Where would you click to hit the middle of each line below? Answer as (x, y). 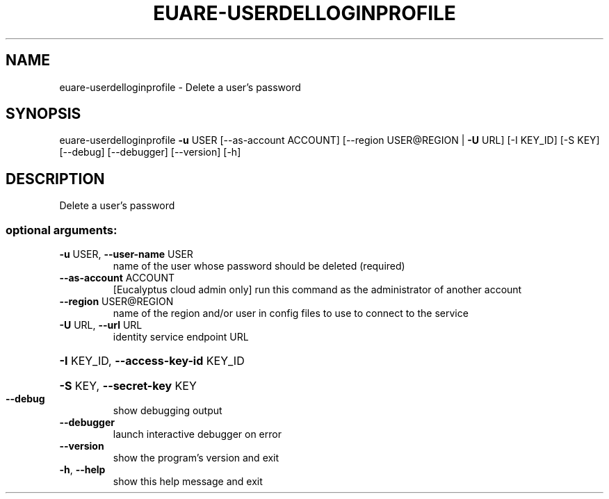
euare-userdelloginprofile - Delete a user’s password (180, 87)
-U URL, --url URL (101, 325)
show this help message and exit (188, 482)
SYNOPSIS (43, 114)
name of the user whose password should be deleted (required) (259, 266)
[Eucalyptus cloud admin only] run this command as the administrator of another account (317, 290)
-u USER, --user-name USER (126, 254)
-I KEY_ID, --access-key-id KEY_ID (152, 361)
